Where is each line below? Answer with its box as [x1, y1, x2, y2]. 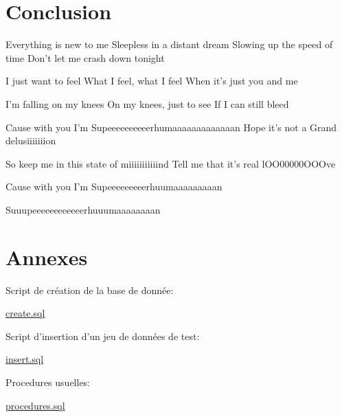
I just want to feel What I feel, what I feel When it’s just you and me [5, 74, 298, 88]
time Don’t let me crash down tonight [5, 50, 165, 65]
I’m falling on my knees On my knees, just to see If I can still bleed [5, 96, 289, 111]
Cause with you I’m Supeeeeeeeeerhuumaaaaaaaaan [5, 179, 223, 194]
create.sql [5, 306, 45, 320]
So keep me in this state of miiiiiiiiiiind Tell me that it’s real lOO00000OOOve [5, 156, 336, 170]
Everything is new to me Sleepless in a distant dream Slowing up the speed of [5, 37, 333, 52]
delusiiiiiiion [5, 133, 56, 148]
